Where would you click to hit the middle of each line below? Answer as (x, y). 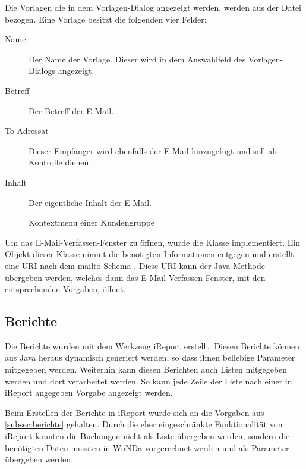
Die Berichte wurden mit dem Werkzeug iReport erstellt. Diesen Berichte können (152, 346)
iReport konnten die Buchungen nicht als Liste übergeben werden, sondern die (147, 436)
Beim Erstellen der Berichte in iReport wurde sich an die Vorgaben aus (135, 412)
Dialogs (42, 71)
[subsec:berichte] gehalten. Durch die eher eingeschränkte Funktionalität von (144, 424)
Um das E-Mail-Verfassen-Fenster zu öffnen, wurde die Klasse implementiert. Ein (153, 242)
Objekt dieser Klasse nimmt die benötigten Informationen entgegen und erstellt (149, 254)
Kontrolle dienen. (60, 162)
